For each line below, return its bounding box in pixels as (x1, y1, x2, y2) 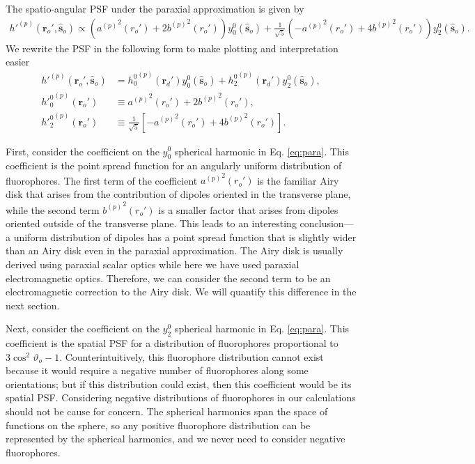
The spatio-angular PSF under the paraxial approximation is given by (6, 1, 304, 15)
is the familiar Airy (257, 173, 339, 187)
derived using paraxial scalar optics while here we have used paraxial (6, 256, 299, 271)
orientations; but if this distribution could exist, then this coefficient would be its (6, 376, 352, 391)
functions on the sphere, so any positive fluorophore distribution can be (6, 417, 311, 432)
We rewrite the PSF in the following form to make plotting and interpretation (6, 40, 338, 55)
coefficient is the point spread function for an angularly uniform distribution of (6, 158, 342, 173)
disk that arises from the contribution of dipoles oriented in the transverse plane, (6, 187, 351, 201)
